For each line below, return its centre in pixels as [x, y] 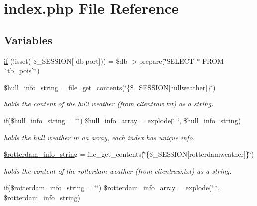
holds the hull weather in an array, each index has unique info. [99, 137]
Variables [28, 40]
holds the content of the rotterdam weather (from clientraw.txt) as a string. [118, 170]
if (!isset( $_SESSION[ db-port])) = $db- [67, 60]
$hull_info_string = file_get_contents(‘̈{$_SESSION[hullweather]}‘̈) [110, 87]
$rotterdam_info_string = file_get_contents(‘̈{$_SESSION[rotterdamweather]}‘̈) [129, 154]
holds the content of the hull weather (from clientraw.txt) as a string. [109, 104]
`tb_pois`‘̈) [22, 70]
